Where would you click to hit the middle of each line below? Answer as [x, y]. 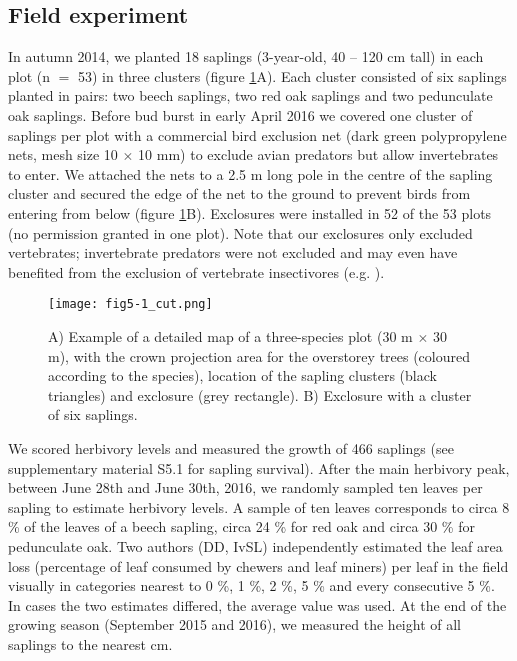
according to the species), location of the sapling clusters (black [242, 375]
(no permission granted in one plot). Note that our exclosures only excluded [240, 232]
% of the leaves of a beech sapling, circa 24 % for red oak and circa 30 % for [241, 526]
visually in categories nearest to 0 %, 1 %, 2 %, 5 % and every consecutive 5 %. [251, 585]
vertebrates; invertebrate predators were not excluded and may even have [233, 252]
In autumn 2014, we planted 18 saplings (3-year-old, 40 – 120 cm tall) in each [246, 56]
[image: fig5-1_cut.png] [130, 304]
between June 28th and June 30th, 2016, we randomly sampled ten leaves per [245, 487]
